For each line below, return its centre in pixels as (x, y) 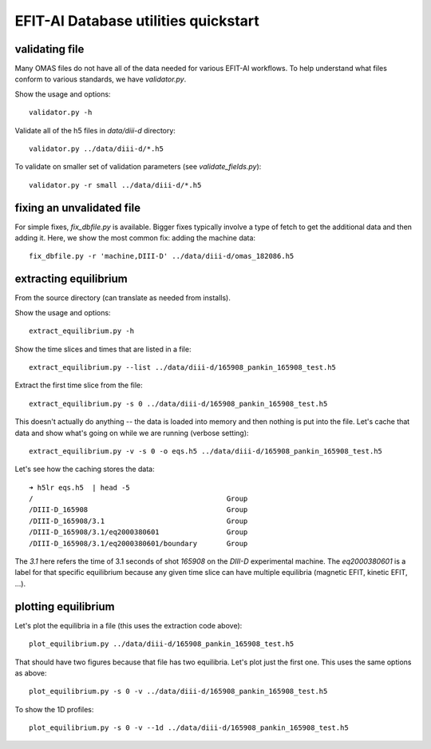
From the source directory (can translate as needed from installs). (123, 298)
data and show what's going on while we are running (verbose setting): (132, 433)
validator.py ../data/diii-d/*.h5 (96, 149)
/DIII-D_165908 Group (138, 510)
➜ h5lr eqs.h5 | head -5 (80, 487)
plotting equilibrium (65, 606)
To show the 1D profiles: (54, 709)
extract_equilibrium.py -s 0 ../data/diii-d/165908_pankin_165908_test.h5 (178, 404)
